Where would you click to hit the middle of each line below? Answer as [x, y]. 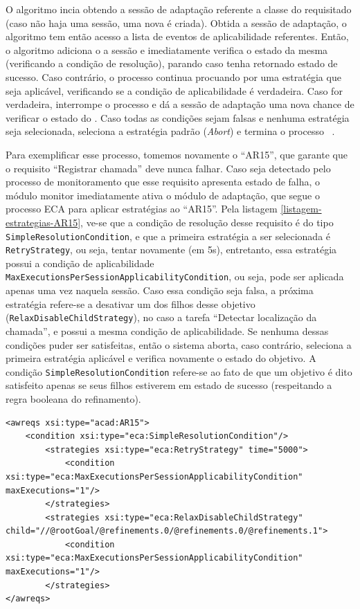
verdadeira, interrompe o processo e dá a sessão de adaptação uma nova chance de [180, 104]
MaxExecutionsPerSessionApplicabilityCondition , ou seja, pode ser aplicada [175, 276]
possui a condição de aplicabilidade [80, 263]
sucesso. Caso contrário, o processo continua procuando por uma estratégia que [173, 76]
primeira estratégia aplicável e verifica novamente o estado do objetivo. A [161, 358]
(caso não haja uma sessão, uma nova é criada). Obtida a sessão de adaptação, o [176, 22]
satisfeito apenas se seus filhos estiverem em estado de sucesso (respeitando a [169, 385]
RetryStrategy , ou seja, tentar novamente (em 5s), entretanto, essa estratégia [171, 249]
